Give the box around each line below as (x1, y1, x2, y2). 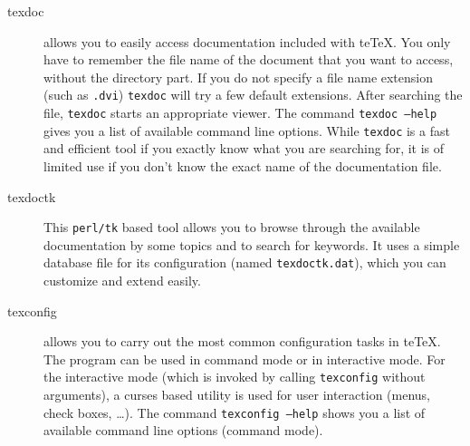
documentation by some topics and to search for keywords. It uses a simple (43, 235, 460, 254)
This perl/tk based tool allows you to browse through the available (43, 218, 420, 237)
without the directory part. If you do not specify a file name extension (43, 67, 434, 86)
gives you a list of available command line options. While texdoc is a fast (43, 121, 450, 140)
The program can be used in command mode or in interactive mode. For (43, 349, 446, 368)
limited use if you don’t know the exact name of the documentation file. (43, 156, 442, 175)
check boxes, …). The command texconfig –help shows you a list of (43, 402, 426, 422)
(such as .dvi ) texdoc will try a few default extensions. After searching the (43, 85, 463, 104)
